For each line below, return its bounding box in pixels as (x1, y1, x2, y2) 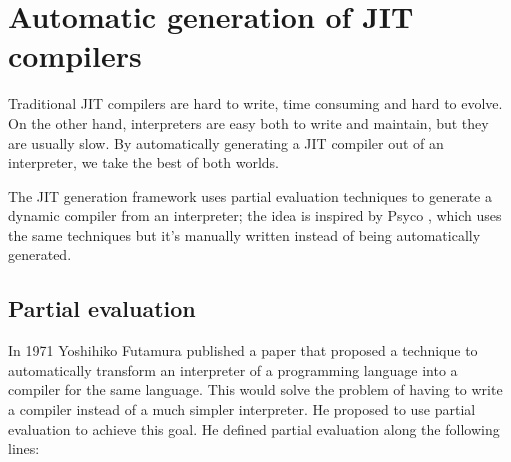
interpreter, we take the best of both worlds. (8, 152, 279, 173)
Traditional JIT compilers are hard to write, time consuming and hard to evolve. (8, 93, 503, 114)
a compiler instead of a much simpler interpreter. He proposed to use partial (8, 399, 476, 420)
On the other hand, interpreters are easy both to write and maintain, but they (8, 112, 489, 133)
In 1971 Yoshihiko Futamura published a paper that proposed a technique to (8, 340, 478, 361)
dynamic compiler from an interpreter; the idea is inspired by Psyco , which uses (8, 205, 502, 226)
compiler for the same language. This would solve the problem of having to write (8, 379, 503, 400)
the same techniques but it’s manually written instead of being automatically (8, 224, 481, 245)
